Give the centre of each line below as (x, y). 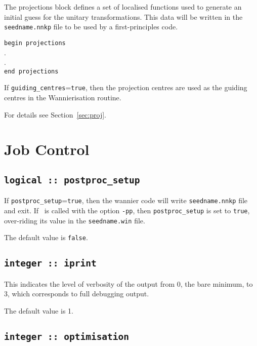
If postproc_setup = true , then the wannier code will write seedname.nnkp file (126, 200)
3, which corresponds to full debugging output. (77, 294)
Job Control (47, 149)
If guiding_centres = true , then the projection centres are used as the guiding (126, 87)
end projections (31, 71)
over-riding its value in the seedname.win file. (75, 220)
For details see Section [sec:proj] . (55, 114)
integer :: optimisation (67, 336)
